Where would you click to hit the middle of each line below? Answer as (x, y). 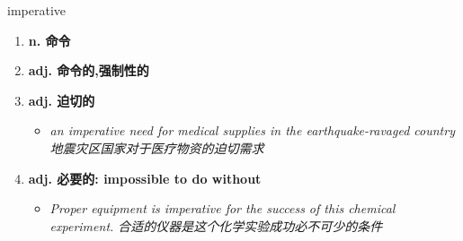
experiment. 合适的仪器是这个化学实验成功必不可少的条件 (216, 225)
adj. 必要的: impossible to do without (145, 178)
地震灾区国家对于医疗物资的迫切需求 (157, 147)
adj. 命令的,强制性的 (89, 70)
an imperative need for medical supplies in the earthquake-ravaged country (252, 130)
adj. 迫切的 (62, 100)
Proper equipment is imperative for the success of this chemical (223, 208)
